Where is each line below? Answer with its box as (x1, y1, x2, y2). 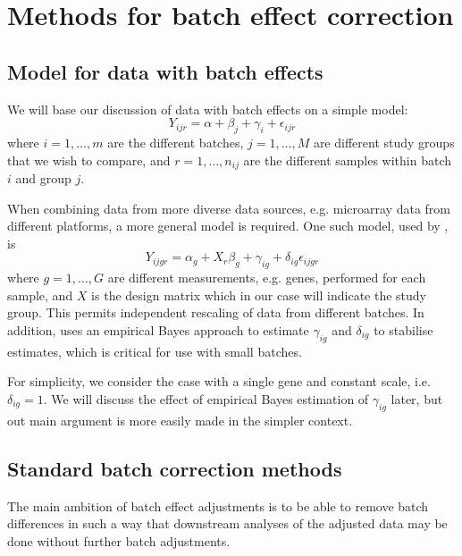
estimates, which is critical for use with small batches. (7, 341, 302, 360)
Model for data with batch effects (7, 57, 323, 85)
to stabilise (374, 320, 433, 339)
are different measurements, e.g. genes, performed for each (107, 268, 426, 287)
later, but (391, 389, 443, 408)
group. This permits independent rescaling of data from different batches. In (7, 303, 424, 322)
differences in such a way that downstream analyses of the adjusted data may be (7, 514, 448, 533)
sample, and (7, 285, 73, 304)
